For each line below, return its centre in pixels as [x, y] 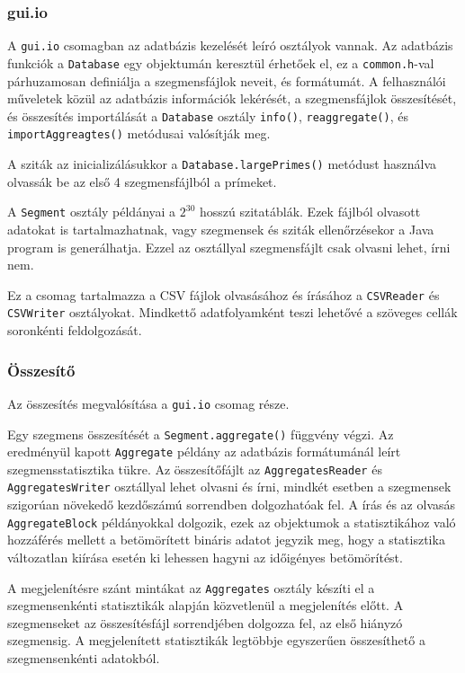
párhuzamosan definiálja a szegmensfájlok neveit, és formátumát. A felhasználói [227, 80]
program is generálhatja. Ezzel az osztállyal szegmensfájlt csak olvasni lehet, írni [229, 247]
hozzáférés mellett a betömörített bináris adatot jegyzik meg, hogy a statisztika [226, 540]
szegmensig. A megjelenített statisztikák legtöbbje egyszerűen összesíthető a [216, 640]
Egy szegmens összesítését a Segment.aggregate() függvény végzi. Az [201, 434]
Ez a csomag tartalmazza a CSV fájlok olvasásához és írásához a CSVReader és [224, 294]
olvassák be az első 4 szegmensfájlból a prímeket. [142, 181]
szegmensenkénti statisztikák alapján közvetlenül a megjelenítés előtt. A [206, 605]
